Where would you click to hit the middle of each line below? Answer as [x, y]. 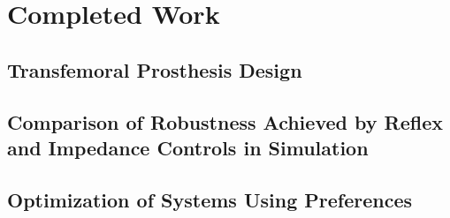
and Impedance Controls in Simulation [188, 147]
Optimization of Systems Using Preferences [210, 199]
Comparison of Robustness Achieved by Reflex [225, 121]
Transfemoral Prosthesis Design [155, 69]
